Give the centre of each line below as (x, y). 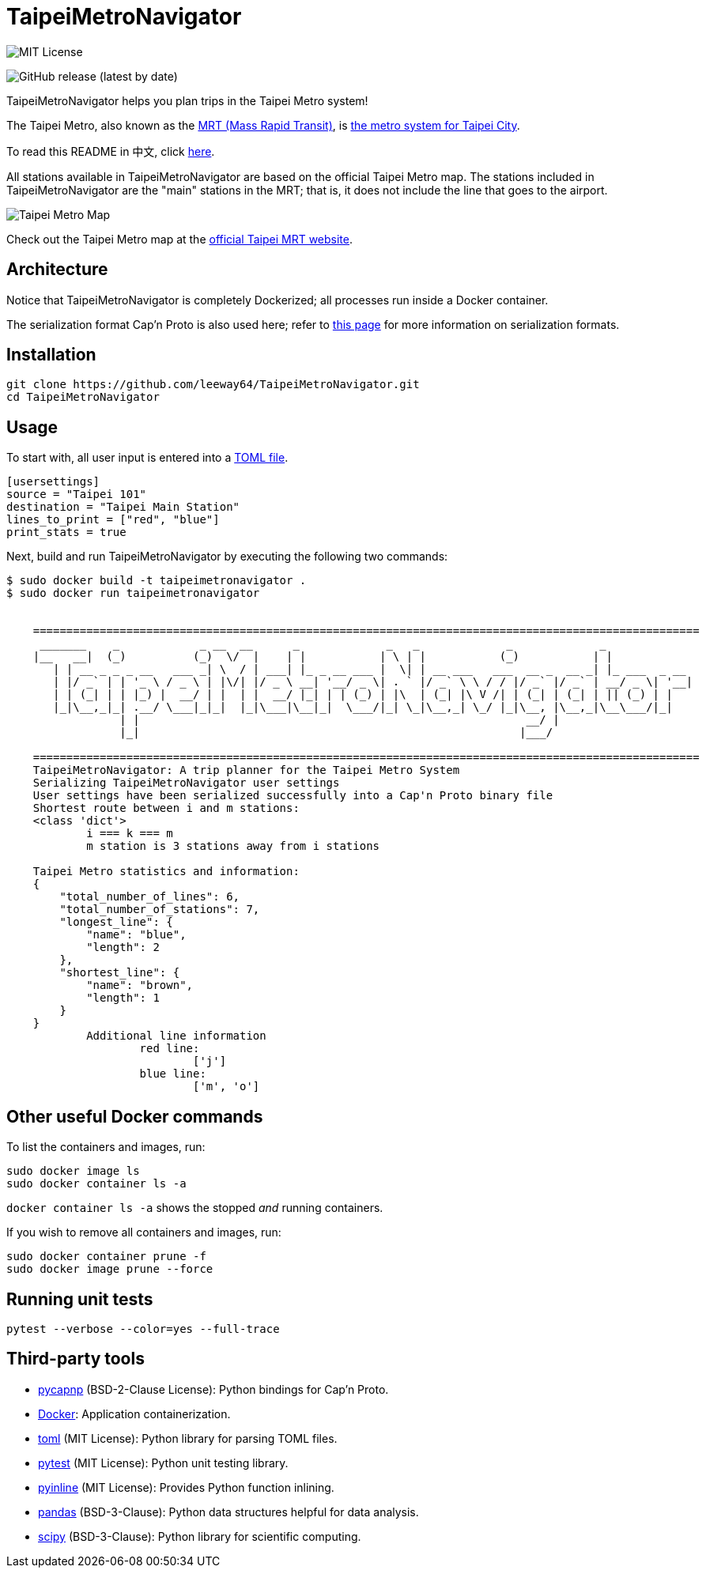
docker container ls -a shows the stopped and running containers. (195, 1208)
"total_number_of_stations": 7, (160, 910)
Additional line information (176, 1036)
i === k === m (130, 834)
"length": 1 (123, 998)
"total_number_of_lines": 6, (150, 897)
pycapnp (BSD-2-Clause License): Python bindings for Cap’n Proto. (213, 1389)
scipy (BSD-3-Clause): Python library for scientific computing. (200, 1536)
